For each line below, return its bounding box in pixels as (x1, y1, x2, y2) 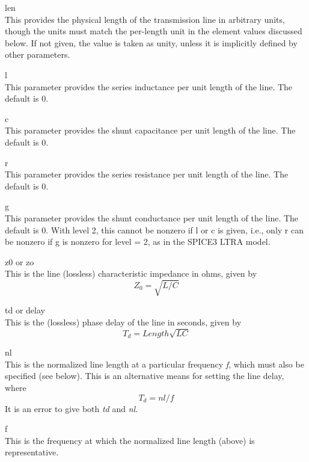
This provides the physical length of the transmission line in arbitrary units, (5, 13, 285, 25)
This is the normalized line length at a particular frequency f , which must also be (5, 357, 304, 370)
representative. (5, 446, 59, 458)
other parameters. (5, 48, 70, 61)
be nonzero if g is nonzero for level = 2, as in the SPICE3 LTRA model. (5, 235, 271, 248)
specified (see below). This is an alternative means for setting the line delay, (5, 369, 284, 382)
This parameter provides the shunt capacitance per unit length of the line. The (5, 124, 296, 137)
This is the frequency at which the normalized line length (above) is (5, 434, 255, 446)
